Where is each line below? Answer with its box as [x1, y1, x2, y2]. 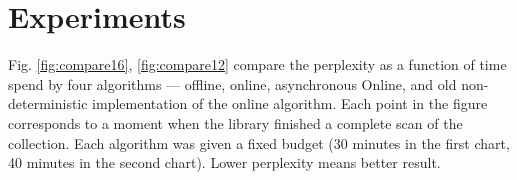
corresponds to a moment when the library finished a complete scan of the [8, 112, 463, 133]
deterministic [8, 93, 88, 114]
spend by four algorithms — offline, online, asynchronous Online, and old [8, 73, 457, 94]
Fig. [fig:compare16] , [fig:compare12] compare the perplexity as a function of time [8, 54, 507, 75]
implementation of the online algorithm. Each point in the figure [92, 93, 488, 114]
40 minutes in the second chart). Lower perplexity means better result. [8, 152, 441, 173]
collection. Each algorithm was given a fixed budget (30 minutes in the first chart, [8, 132, 510, 153]
